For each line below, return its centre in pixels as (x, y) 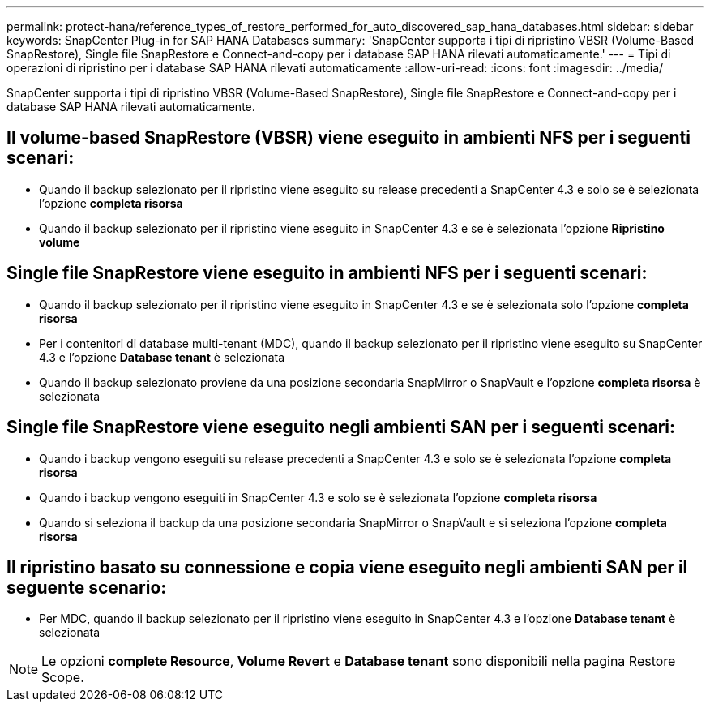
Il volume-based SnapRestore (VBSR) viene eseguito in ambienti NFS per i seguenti (349, 138)
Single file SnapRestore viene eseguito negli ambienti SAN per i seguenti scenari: (341, 427)
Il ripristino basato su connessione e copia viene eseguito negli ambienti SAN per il (347, 567)
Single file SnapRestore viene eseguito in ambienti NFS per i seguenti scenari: (327, 273)
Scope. (63, 678)
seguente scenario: (87, 587)
